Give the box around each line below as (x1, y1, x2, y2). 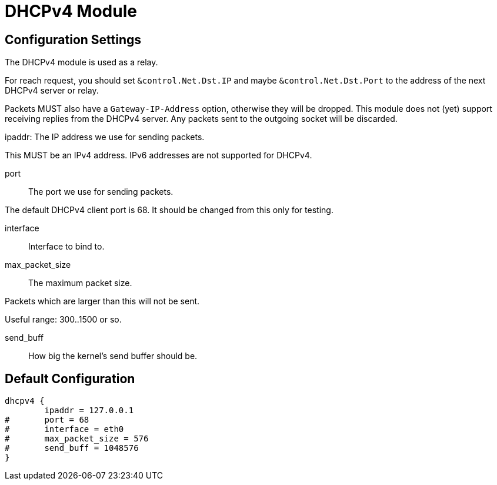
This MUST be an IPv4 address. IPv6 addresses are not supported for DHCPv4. (5, 150, 312, 161)
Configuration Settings (5, 32, 142, 47)
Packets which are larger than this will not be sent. (5, 296, 200, 307)
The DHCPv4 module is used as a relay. (5, 57, 158, 68)
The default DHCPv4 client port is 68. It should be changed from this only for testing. (5, 205, 333, 215)
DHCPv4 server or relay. (5, 85, 99, 96)
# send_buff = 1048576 (5, 443, 139, 453)
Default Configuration (5, 371, 135, 386)
